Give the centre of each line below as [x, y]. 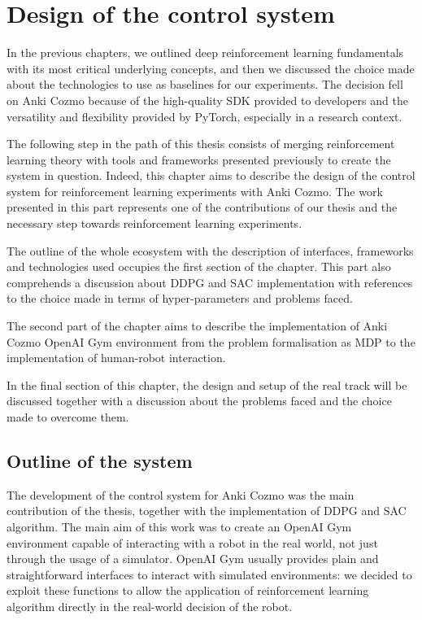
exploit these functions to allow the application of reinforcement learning [188, 590]
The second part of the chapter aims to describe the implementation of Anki [197, 326]
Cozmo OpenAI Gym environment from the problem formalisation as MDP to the [211, 341]
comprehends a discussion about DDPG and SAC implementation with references [210, 282]
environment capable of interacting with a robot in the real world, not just [192, 542]
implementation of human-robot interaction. [116, 358]
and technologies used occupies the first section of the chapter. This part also [199, 266]
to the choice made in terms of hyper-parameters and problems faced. [180, 298]
